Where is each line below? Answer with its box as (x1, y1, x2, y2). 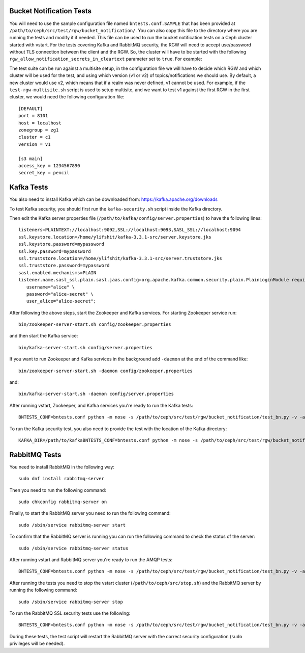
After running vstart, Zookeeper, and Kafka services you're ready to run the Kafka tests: (9, 402, 193, 408)
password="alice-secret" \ (26, 291, 94, 297)
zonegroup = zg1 (18, 127, 59, 133)
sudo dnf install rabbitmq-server (18, 476, 104, 482)
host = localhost (18, 120, 62, 126)
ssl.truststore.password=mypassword (18, 263, 110, 269)
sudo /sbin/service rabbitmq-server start (18, 522, 126, 528)
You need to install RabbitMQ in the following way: (9, 464, 114, 470)
